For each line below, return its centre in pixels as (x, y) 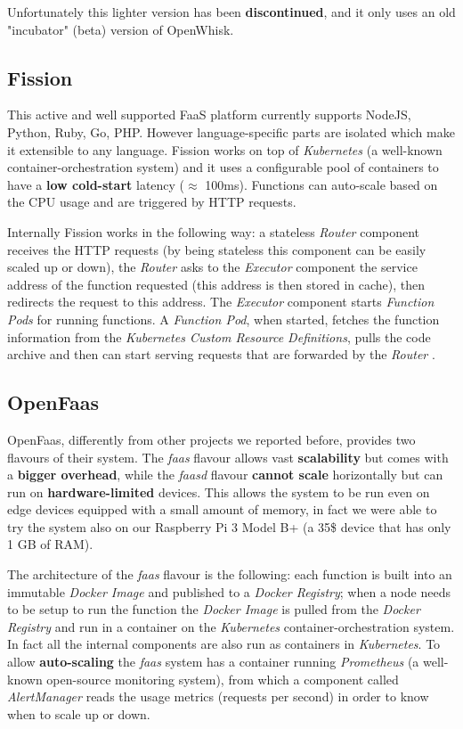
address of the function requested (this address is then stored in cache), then (216, 284)
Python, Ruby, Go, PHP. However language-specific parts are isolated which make (231, 131)
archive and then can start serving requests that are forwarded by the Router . (221, 354)
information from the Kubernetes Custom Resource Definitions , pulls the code (219, 336)
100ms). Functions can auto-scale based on (321, 184)
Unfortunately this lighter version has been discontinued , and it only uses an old (231, 12)
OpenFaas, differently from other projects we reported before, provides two (211, 439)
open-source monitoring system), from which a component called (223, 679)
